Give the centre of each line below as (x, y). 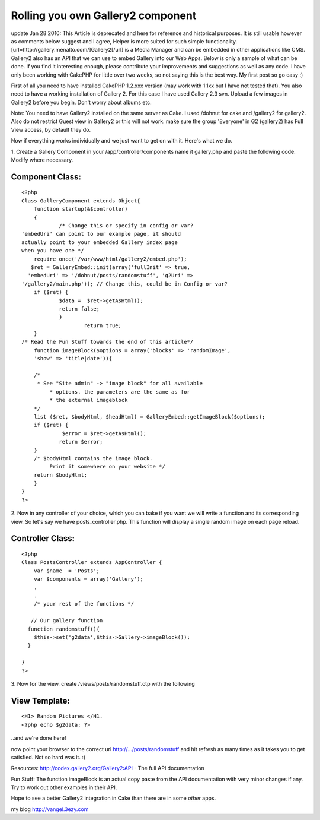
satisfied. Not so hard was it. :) (48, 757)
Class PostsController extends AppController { (92, 562)
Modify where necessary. (42, 160)
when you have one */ (53, 251)
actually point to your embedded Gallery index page (100, 242)
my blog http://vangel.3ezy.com (50, 809)
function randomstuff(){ (64, 629)
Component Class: (46, 177)
